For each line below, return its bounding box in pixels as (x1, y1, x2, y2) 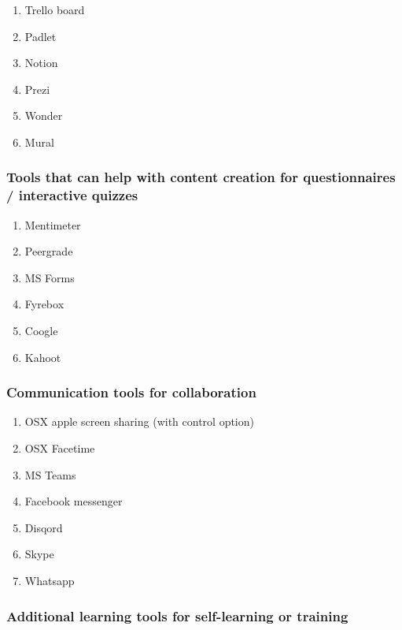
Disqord (24, 519, 63, 535)
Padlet (24, 28, 57, 44)
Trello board (24, 2, 85, 17)
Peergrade (24, 243, 73, 259)
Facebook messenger (24, 493, 123, 509)
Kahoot (24, 349, 61, 365)
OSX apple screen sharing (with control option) (24, 413, 254, 430)
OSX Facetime (24, 440, 95, 457)
